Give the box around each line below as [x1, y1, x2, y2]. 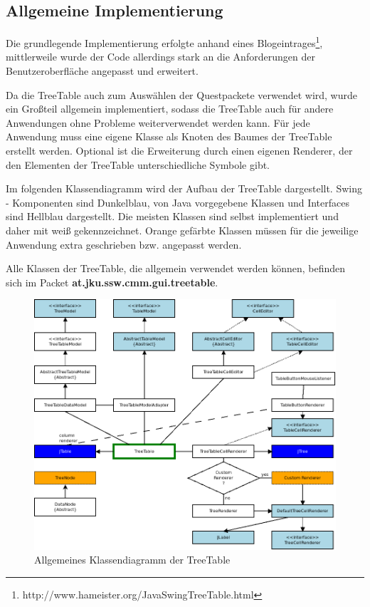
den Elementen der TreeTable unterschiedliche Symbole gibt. [6, 157, 270, 172]
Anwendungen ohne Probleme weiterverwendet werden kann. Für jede [6, 115, 310, 130]
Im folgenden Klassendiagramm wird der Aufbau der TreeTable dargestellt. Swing [6, 181, 362, 196]
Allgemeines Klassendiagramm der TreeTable [34, 552, 231, 567]
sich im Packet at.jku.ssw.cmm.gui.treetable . [6, 274, 218, 289]
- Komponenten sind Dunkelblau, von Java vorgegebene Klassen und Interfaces [6, 194, 349, 209]
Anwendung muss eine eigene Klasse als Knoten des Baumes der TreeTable [6, 129, 332, 144]
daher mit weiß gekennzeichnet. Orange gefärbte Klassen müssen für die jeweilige [6, 222, 359, 237]
